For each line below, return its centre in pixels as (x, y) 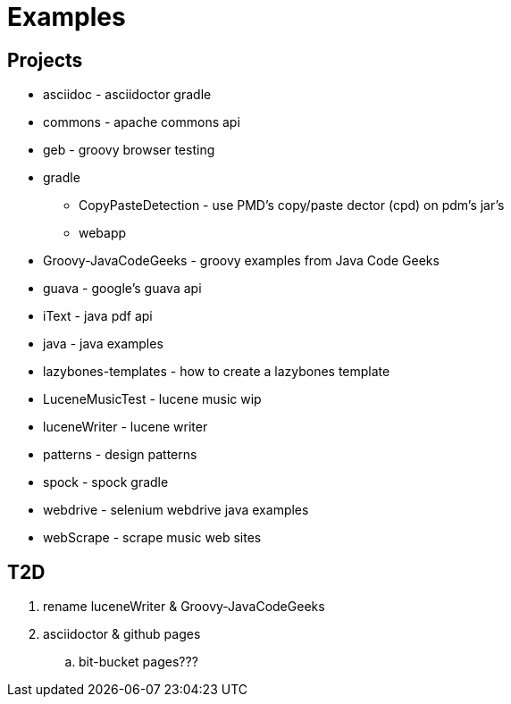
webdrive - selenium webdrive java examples (176, 510)
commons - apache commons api (142, 122)
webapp (103, 233)
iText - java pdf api (98, 316)
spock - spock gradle (106, 482)
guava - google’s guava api (122, 289)
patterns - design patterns (120, 455)
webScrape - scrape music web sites (152, 538)
